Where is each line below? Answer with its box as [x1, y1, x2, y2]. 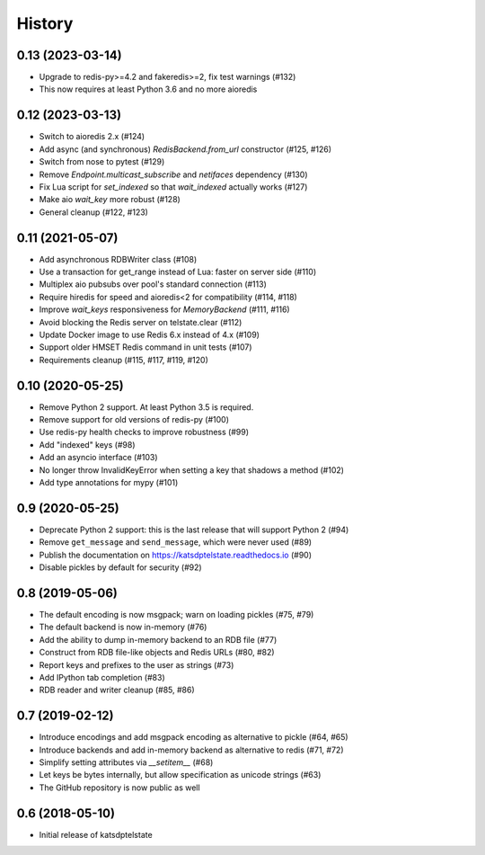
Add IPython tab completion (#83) [39, 672, 165, 682]
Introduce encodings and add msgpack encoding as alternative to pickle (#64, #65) [39, 732, 349, 743]
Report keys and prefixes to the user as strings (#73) [39, 659, 234, 670]
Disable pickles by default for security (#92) [39, 562, 202, 573]
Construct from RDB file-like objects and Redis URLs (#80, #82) [39, 647, 275, 658]
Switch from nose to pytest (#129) [39, 156, 165, 167]
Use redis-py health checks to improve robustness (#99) [39, 427, 249, 438]
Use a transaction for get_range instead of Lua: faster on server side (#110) [39, 266, 317, 277]
